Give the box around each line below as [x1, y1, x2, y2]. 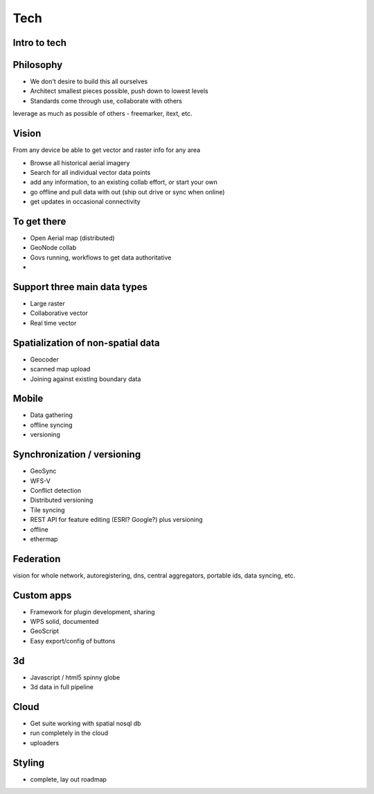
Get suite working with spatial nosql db [30, 719, 141, 728]
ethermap [30, 534, 58, 543]
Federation [12, 552, 61, 565]
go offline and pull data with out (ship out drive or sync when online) [30, 187, 225, 196]
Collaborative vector [30, 309, 88, 317]
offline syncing [30, 421, 73, 429]
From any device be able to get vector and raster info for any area [12, 146, 201, 154]
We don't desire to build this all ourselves [30, 77, 148, 86]
